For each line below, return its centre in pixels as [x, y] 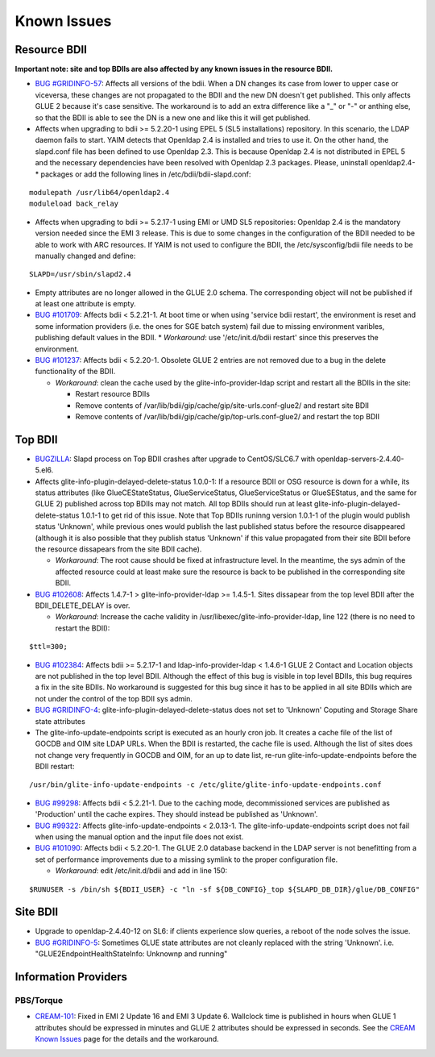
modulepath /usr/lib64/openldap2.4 [99, 192]
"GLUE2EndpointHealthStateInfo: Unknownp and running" [131, 954]
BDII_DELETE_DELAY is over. [83, 605]
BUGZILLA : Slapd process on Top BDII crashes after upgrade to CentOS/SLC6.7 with [175, 459]
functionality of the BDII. [75, 372]
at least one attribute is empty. [85, 304]
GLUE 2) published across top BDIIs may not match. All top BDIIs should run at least [174, 504]
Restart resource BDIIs [113, 394]
